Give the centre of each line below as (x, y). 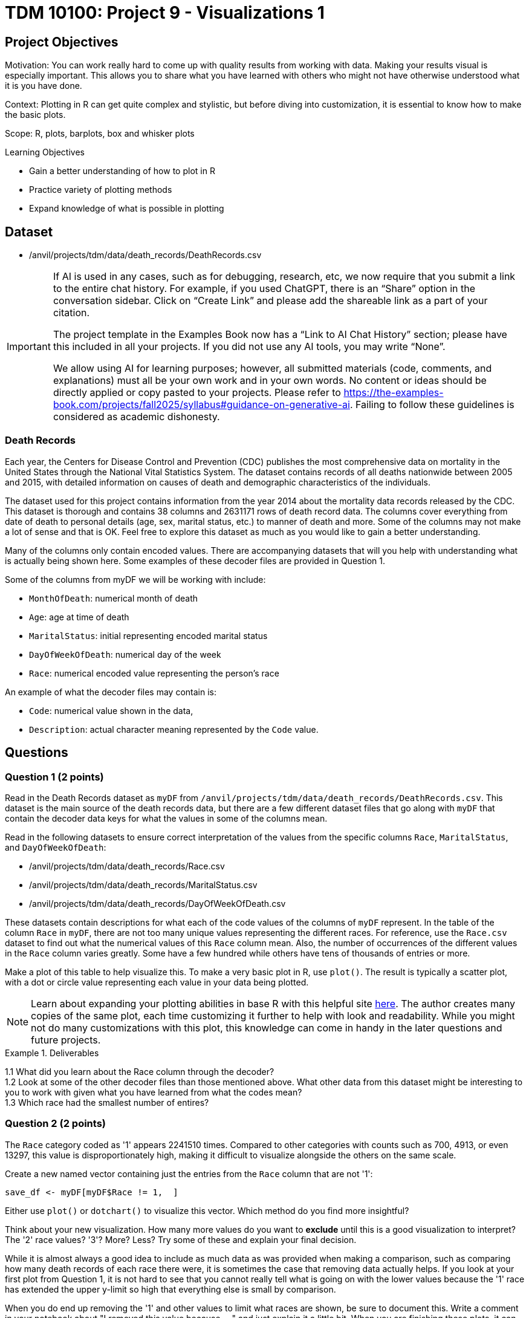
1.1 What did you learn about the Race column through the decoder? (140, 1071)
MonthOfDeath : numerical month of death (114, 598)
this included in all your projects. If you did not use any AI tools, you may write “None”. (249, 347)
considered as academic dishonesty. (136, 417)
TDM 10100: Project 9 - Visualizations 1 (165, 13)
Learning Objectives (45, 152)
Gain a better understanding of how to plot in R (122, 171)
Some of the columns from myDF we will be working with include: (135, 579)
